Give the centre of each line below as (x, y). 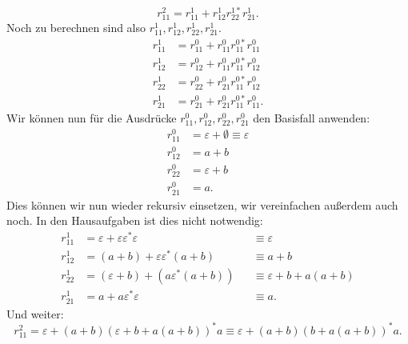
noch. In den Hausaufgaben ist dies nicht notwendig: (135, 220)
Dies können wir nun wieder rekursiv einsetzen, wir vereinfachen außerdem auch (202, 204)
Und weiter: (35, 313)
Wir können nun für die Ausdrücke (92, 117)
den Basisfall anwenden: (312, 117)
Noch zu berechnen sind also (76, 28)
